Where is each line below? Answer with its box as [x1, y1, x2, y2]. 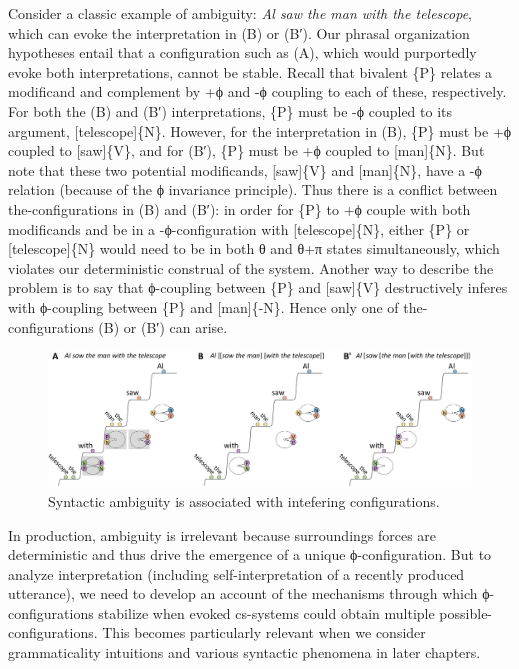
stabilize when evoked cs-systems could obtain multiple [98, 602, 435, 623]
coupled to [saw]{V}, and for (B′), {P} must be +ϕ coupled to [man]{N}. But [8, 140, 485, 161]
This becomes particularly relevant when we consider [102, 622, 426, 643]
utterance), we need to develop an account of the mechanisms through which [8, 583, 478, 604]
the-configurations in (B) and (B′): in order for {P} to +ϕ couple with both [8, 198, 471, 219]
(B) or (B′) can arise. [98, 316, 228, 337]
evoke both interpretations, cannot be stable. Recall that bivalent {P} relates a [8, 61, 493, 82]
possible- [439, 602, 493, 623]
